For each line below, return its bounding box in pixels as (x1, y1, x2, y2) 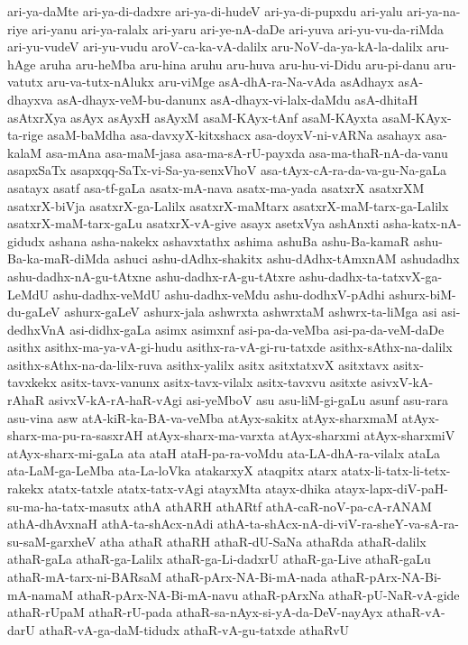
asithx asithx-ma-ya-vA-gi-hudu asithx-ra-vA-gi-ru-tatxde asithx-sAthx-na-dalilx (7, 337, 453, 356)
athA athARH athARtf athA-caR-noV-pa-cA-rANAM (133, 496, 432, 515)
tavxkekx (7, 373, 57, 392)
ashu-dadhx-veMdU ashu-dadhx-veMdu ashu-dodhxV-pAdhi (52, 284, 385, 303)
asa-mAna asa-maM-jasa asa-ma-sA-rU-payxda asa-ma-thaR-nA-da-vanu (45, 143, 448, 161)
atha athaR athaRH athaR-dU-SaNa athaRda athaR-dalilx (99, 531, 427, 550)
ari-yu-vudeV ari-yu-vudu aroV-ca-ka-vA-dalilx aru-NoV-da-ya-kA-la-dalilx (7, 37, 423, 56)
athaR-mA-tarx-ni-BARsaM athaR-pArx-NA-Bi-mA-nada (7, 567, 327, 585)
